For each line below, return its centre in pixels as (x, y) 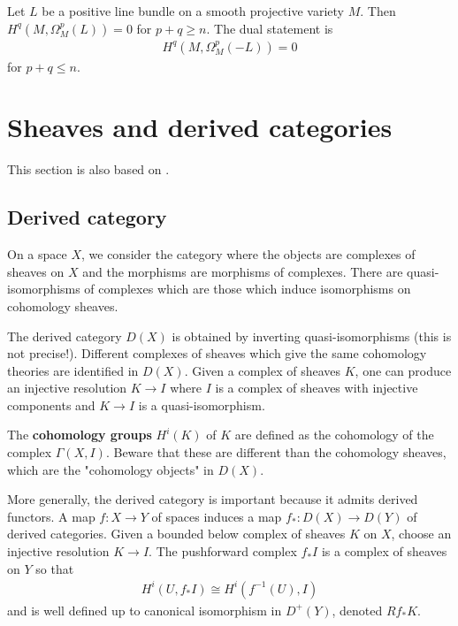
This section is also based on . (88, 169)
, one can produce (403, 370)
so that (55, 568)
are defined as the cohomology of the (334, 435)
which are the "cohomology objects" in (111, 469)
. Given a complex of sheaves (263, 370)
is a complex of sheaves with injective (317, 388)
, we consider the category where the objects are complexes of (248, 254)
